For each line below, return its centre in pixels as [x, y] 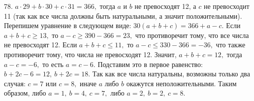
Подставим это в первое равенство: [150, 64]
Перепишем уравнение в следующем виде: [68, 25]
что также [231, 45]
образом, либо [25, 93]
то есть [53, 64]
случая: [15, 83]
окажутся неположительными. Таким [181, 83]
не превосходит [226, 6]
